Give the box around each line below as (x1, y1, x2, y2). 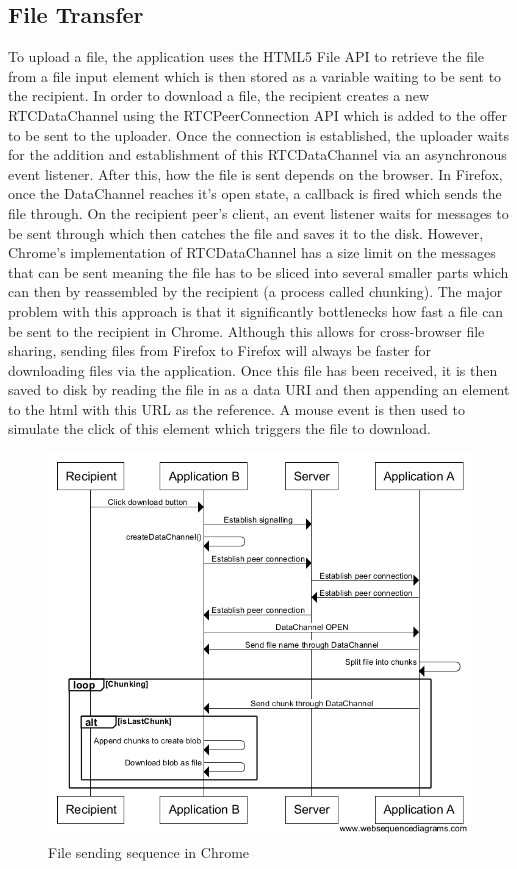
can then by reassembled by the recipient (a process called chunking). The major (8, 281, 503, 302)
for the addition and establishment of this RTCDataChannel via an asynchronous (8, 144, 507, 165)
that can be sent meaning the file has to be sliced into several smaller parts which (8, 261, 509, 282)
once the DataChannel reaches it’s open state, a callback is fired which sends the (8, 183, 502, 204)
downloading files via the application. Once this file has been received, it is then (8, 359, 498, 380)
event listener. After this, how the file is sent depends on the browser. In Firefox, (8, 163, 503, 184)
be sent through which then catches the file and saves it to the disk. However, (8, 222, 484, 243)
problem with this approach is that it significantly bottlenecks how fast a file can (8, 300, 504, 321)
